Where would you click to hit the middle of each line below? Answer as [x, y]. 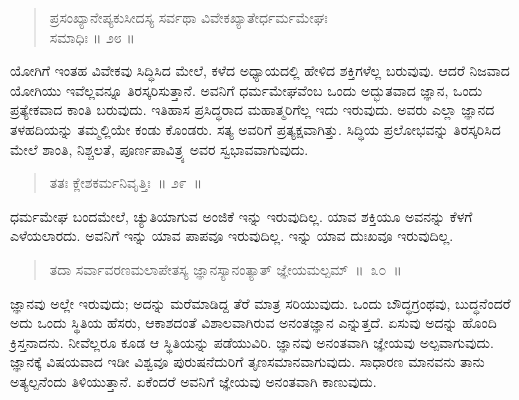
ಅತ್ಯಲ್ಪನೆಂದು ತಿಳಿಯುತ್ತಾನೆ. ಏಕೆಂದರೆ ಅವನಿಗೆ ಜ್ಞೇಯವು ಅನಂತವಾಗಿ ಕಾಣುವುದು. [193, 380]
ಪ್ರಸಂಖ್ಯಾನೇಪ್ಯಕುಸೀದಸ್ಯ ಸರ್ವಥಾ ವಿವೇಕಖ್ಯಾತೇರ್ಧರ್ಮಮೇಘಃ [188, 17]
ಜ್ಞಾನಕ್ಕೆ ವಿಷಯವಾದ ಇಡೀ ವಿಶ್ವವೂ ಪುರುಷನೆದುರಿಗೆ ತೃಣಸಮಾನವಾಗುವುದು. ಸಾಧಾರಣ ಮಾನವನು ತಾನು [247, 361]
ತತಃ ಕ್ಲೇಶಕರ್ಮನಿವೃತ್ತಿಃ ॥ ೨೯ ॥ [126, 182]
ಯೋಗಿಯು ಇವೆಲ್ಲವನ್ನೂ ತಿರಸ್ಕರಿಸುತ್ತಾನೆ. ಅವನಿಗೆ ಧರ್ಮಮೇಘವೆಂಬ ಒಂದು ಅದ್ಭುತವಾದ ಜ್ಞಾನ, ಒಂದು [246, 89]
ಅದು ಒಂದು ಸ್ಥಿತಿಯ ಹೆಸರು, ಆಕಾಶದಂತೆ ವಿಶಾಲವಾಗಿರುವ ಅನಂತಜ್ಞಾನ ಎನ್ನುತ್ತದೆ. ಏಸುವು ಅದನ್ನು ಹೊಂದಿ [253, 322]
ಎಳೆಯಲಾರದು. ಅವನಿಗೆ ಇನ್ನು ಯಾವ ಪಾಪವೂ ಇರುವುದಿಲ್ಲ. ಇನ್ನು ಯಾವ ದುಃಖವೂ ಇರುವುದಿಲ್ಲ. [232, 235]
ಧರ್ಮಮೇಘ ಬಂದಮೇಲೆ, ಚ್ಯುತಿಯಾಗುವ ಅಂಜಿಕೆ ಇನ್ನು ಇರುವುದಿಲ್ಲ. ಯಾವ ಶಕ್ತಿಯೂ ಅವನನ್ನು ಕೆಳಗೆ [241, 215]
